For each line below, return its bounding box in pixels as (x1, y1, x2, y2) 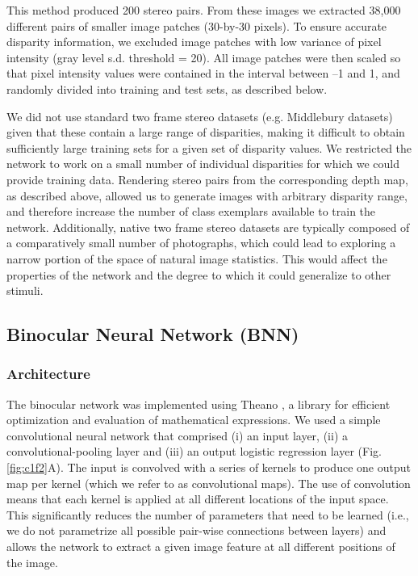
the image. (6, 553, 58, 570)
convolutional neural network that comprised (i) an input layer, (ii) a (6, 427, 348, 444)
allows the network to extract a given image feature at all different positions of (6, 538, 395, 555)
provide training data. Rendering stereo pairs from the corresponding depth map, (6, 170, 408, 187)
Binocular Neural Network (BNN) (6, 322, 299, 347)
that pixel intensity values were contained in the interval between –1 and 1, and (6, 65, 400, 82)
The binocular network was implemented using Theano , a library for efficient (6, 395, 391, 412)
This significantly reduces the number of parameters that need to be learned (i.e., (6, 506, 409, 523)
